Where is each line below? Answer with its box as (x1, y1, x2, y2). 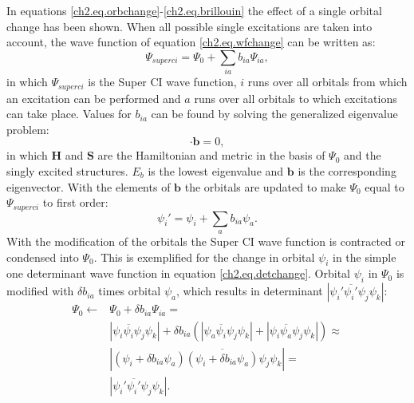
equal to (365, 178, 404, 195)
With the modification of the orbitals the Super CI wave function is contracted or (6, 232, 406, 249)
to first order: (42, 194, 108, 211)
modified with (6, 282, 74, 299)
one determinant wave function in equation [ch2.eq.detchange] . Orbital (6, 265, 351, 282)
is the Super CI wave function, (88, 73, 237, 90)
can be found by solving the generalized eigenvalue (151, 105, 398, 122)
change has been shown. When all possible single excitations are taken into (6, 18, 373, 34)
